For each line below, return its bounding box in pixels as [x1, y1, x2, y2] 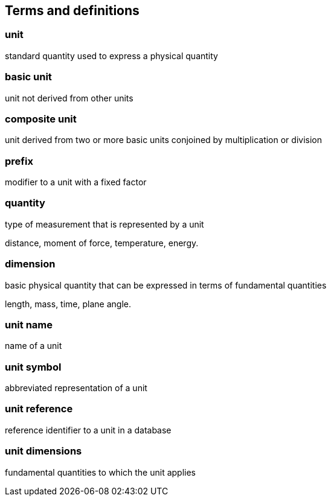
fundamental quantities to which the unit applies [5, 467, 196, 477]
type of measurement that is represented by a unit [5, 219, 204, 229]
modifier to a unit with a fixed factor [5, 177, 147, 188]
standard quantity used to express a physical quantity [5, 50, 218, 61]
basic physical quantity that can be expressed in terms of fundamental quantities [5, 279, 327, 290]
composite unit [5, 112, 77, 125]
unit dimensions [5, 445, 82, 458]
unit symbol [5, 360, 62, 373]
